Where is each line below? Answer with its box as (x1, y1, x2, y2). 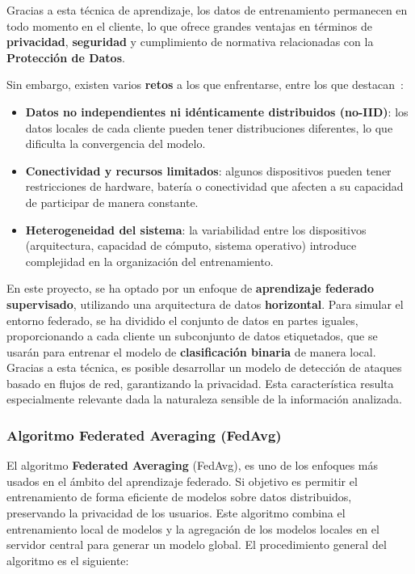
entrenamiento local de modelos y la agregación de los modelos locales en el (6, 520, 379, 537)
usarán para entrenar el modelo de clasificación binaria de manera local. (6, 343, 376, 360)
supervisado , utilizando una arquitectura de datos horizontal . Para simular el (6, 295, 404, 312)
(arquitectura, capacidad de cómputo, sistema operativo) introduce (25, 237, 357, 254)
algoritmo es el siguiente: (6, 551, 129, 568)
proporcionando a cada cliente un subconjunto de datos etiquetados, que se (6, 327, 378, 344)
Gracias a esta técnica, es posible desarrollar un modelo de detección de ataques (6, 359, 402, 376)
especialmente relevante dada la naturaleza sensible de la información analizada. (6, 390, 402, 407)
